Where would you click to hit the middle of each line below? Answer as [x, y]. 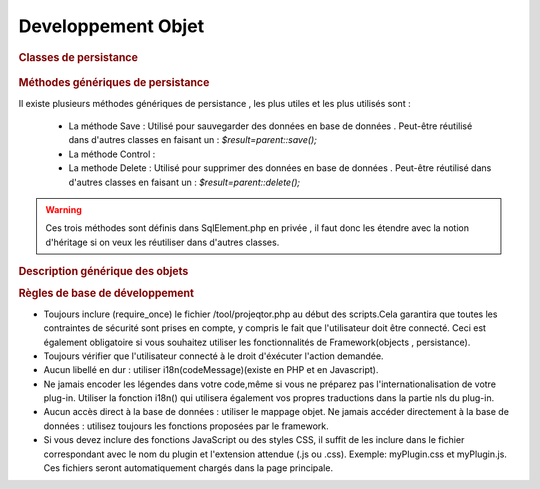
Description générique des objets [103, 272]
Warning [63, 210]
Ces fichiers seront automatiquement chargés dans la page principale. [188, 468]
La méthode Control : [112, 154]
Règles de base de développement [106, 293]
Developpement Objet [111, 26]
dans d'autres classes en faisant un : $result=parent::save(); [192, 140]
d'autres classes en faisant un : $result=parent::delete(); [184, 182]
